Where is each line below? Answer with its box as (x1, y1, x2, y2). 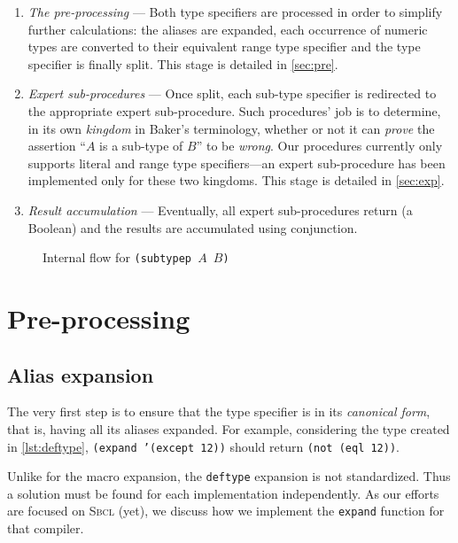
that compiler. (7, 519, 84, 538)
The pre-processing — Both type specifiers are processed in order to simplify (27, 3, 443, 20)
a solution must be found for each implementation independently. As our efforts (7, 484, 439, 502)
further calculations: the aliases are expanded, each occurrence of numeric (27, 19, 428, 38)
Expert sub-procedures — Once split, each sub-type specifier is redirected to (27, 84, 437, 103)
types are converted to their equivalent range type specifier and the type (27, 37, 421, 56)
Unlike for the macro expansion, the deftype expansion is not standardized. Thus (7, 467, 451, 485)
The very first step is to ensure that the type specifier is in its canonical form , (7, 402, 431, 421)
